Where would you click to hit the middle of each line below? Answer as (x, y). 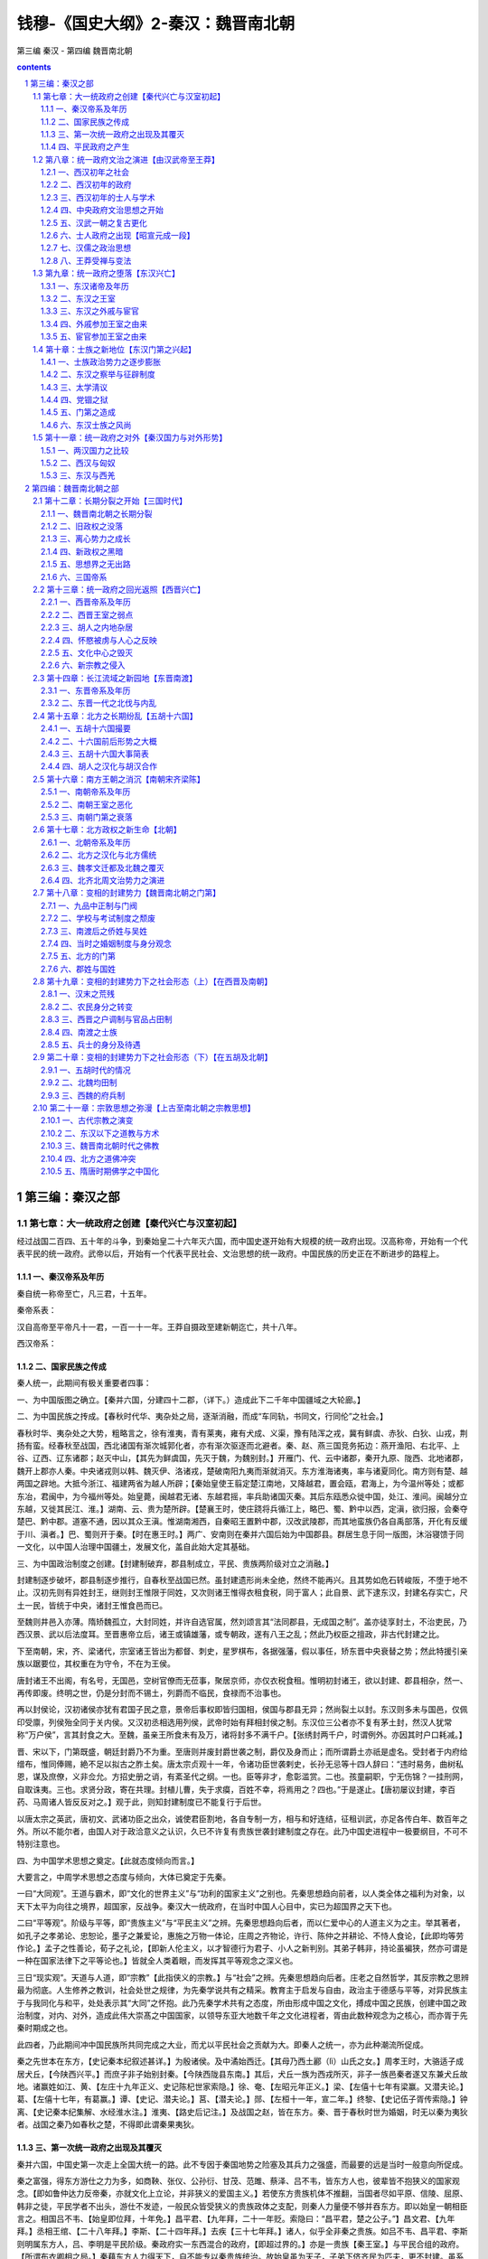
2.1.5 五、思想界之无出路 (86, 564)
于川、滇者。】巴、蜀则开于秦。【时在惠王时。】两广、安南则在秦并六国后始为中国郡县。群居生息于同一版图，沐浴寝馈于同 (240, 1534)
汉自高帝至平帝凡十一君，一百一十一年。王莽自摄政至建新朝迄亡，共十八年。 (159, 1326)
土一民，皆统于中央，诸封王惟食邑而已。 (92, 1605)
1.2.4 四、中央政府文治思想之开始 (103, 210)
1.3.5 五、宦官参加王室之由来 (94, 337)
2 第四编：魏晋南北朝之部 (72, 488)
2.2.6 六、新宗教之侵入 (83, 665)
